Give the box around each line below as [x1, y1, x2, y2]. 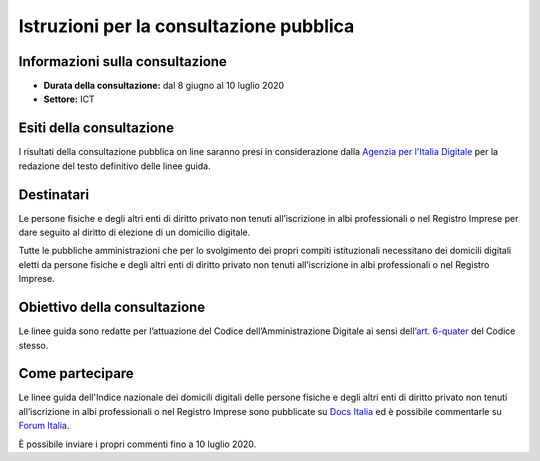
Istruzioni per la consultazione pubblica [18, 15, 355, 37]
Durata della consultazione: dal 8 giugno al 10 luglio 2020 [43, 80, 285, 92]
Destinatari [18, 186, 90, 203]
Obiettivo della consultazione [18, 299, 206, 316]
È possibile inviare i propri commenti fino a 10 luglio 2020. [18, 438, 257, 450]
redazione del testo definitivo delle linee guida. [18, 160, 211, 172]
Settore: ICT [43, 93, 95, 105]
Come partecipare [18, 365, 134, 382]
